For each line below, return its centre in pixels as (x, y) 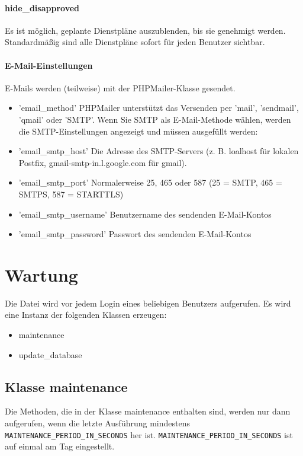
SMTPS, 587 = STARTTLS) (71, 194)
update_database (50, 354)
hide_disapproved (42, 7)
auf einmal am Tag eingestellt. (60, 446)
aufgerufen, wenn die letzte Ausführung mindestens (97, 423)
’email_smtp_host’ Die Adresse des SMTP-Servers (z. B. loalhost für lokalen (159, 151)
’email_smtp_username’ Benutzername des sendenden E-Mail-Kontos (145, 214)
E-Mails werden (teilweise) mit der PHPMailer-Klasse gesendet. (120, 87)
